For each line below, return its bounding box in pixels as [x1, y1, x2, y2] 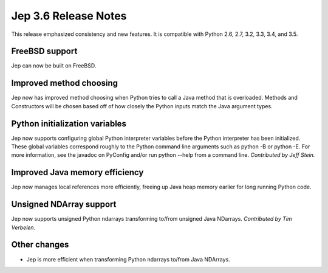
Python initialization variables [11, 119, 127, 129]
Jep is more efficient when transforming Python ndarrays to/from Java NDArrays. [26, 255, 230, 263]
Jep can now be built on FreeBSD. [11, 62, 97, 69]
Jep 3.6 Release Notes [11, 9, 127, 22]
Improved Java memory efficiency [11, 167, 144, 178]
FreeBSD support [11, 46, 78, 57]
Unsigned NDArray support [11, 199, 117, 210]
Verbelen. [11, 224, 36, 231]
